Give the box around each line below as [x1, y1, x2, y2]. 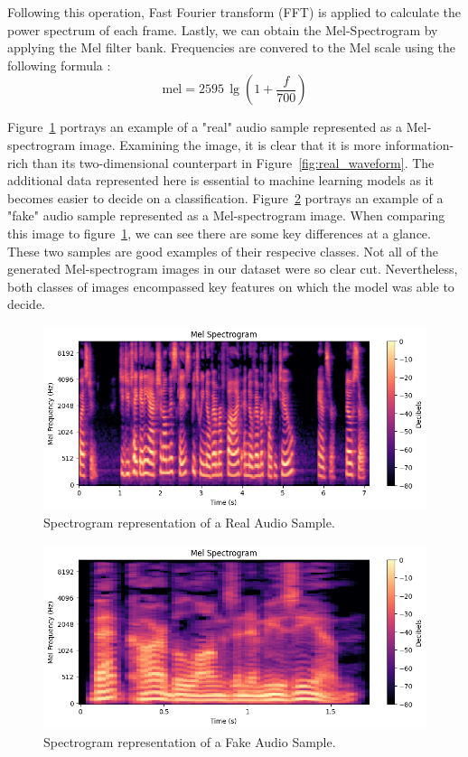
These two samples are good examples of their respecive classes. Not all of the [7, 241, 439, 260]
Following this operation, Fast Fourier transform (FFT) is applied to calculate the [7, 3, 462, 21]
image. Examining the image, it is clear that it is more [79, 135, 381, 154]
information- [385, 135, 454, 154]
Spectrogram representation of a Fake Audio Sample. [43, 732, 336, 751]
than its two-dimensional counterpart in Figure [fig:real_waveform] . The [32, 153, 435, 172]
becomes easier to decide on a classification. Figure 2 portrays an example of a [7, 188, 444, 207]
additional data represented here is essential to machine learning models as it [7, 171, 434, 190]
